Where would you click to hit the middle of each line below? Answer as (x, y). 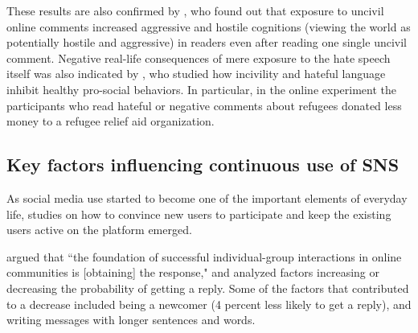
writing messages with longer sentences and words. (131, 320)
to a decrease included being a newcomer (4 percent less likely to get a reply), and (209, 304)
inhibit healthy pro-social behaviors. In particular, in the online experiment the (201, 89)
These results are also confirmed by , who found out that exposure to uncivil (195, 10)
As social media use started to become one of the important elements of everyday (207, 197)
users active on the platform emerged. (99, 230)
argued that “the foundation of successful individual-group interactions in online (204, 256)
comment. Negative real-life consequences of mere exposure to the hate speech (199, 58)
